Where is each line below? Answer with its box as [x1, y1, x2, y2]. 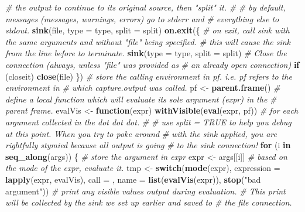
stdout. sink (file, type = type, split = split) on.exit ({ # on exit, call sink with [5, 24, 290, 36]
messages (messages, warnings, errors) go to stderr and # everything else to [5, 12, 279, 25]
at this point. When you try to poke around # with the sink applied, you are [5, 127, 277, 139]
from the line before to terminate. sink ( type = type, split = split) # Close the [5, 47, 287, 59]
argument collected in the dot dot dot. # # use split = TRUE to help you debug [5, 115, 292, 128]
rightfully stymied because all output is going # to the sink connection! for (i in [5, 139, 291, 151]
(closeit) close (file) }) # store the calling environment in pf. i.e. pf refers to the [5, 70, 292, 82]
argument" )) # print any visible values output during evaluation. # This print [5, 184, 286, 197]
